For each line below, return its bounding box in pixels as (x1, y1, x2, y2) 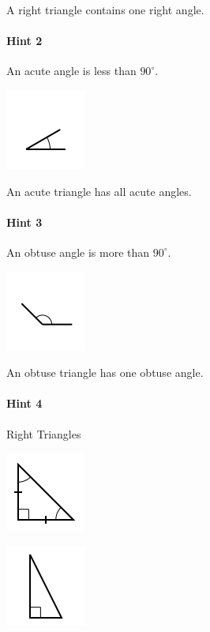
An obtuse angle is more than (6, 243, 150, 260)
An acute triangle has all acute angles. (6, 182, 192, 199)
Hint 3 (6, 213, 43, 230)
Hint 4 (6, 395, 43, 412)
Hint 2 (6, 32, 43, 49)
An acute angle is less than (6, 62, 137, 79)
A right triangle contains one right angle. (6, 2, 204, 17)
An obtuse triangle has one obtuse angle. (6, 364, 204, 381)
